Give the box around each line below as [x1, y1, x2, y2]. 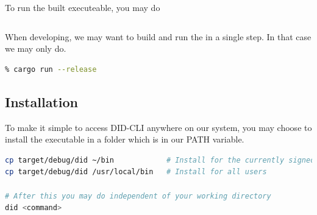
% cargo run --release [5, 65, 97, 74]
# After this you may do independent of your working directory [5, 191, 271, 200]
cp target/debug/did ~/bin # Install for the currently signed [5, 155, 315, 164]
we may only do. [5, 42, 66, 55]
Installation [5, 92, 78, 111]
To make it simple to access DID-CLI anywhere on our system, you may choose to [5, 121, 312, 133]
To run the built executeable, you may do [5, 1, 160, 13]
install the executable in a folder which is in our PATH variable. [5, 133, 244, 146]
